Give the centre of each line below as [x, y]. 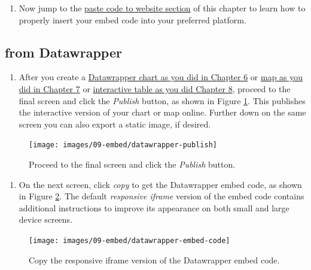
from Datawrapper [63, 52]
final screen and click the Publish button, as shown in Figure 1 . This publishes [162, 100]
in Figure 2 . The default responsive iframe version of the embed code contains [161, 196]
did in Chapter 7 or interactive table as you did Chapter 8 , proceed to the [155, 88]
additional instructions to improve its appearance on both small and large [154, 207]
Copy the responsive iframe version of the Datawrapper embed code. [154, 260]
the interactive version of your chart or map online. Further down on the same [162, 112]
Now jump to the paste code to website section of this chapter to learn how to [162, 8]
